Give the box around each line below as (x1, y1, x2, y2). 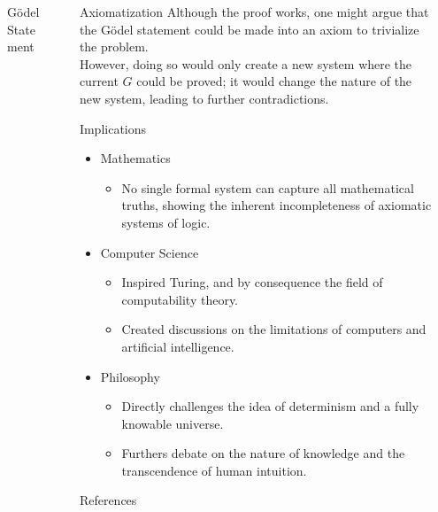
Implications (79, 119, 147, 137)
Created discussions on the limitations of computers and (121, 320, 426, 338)
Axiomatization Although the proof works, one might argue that (79, 3, 429, 20)
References (79, 491, 137, 509)
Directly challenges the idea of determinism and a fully (121, 397, 419, 415)
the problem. (79, 37, 149, 56)
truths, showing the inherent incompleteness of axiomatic (121, 196, 432, 214)
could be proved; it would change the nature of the (136, 72, 412, 90)
